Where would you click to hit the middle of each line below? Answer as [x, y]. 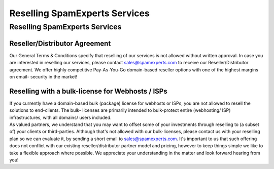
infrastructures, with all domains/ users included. [60, 117]
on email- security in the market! [43, 76]
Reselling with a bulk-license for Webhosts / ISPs [88, 91]
